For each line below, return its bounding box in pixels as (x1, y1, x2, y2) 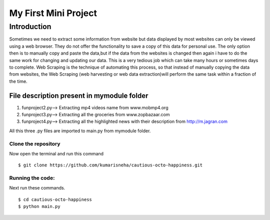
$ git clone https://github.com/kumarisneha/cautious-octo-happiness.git (18, 162, 203, 168)
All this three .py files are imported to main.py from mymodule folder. (9, 128, 151, 134)
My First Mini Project (9, 8, 97, 19)
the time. (9, 78, 27, 84)
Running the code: (9, 174, 55, 181)
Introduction (9, 22, 51, 31)
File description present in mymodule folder (9, 91, 148, 100)
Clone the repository (9, 140, 60, 147)
